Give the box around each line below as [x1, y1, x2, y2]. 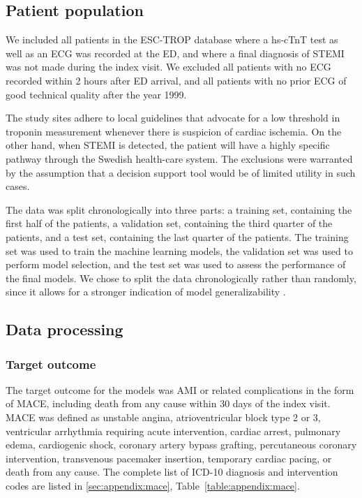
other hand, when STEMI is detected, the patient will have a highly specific [6, 138, 330, 152]
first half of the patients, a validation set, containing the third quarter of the [6, 216, 333, 230]
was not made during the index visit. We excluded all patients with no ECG [6, 59, 331, 74]
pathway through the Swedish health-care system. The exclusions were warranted [6, 151, 353, 166]
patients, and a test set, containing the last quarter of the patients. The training [6, 229, 349, 244]
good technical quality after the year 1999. [6, 87, 187, 101]
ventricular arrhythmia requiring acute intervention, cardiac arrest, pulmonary [6, 423, 341, 438]
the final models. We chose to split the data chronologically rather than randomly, [6, 270, 356, 285]
